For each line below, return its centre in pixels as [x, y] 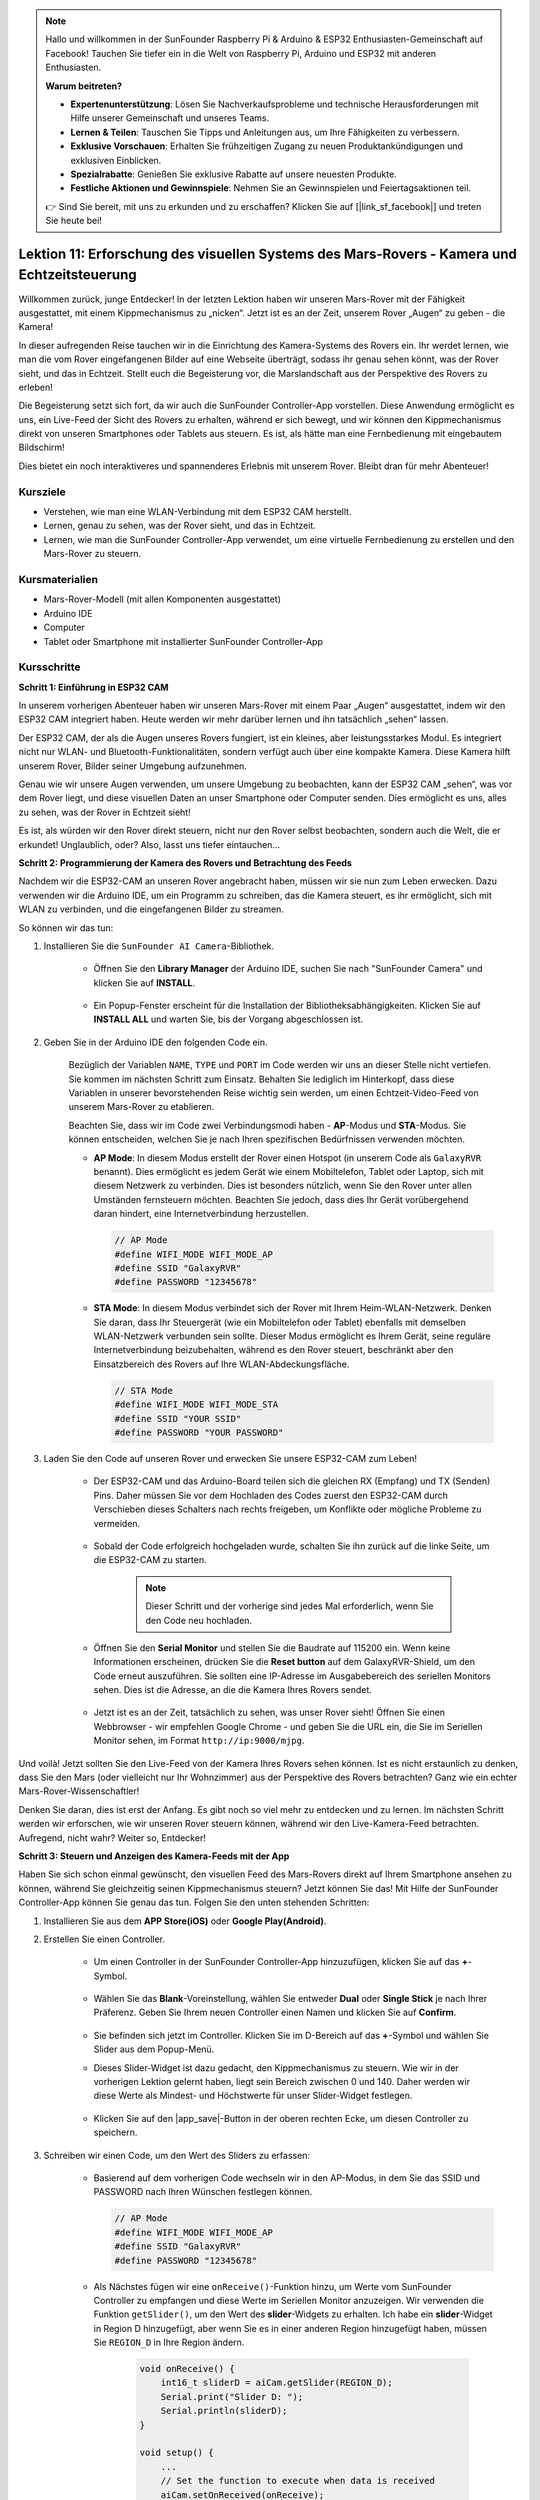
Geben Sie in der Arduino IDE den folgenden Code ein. [155, 1042]
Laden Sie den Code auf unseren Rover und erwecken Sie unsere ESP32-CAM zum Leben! [230, 1458]
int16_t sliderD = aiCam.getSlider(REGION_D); [277, 2383]
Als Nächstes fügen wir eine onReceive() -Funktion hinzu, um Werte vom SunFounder [272, 2286]
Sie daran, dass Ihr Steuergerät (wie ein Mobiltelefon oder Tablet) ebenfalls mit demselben [280, 1322]
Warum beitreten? [84, 86]
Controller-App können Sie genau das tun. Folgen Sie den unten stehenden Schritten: [194, 1902]
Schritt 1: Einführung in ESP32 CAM [93, 687]
